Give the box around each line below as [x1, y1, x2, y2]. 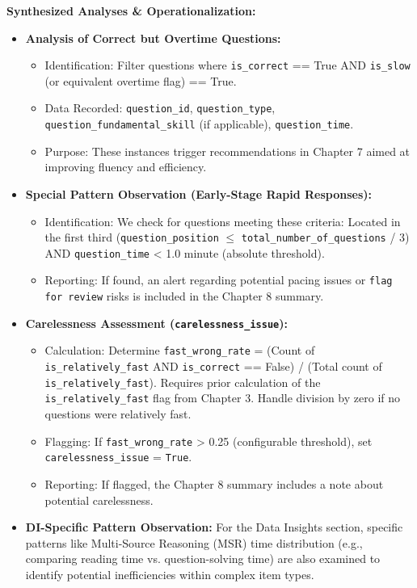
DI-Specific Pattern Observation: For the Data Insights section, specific [25, 519, 403, 535]
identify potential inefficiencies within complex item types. [25, 565, 314, 582]
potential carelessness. [44, 491, 154, 508]
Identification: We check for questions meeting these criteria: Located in [44, 212, 401, 229]
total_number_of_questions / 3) [241, 229, 410, 246]
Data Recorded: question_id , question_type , [44, 99, 276, 116]
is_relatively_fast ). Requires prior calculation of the [44, 373, 321, 390]
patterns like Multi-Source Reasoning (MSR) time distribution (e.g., [25, 534, 363, 551]
